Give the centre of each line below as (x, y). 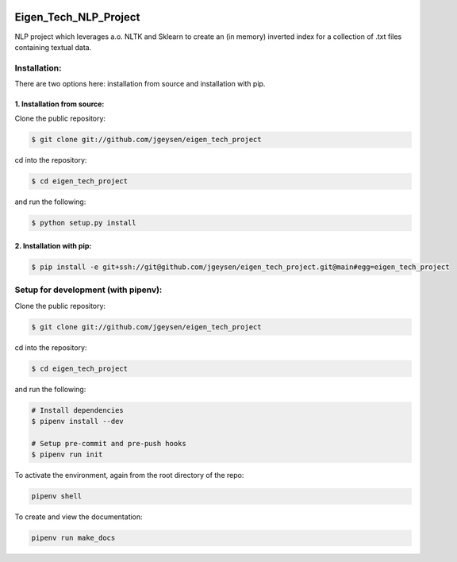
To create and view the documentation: (79, 517)
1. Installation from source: (60, 104)
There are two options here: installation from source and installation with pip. (140, 84)
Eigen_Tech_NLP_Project (77, 17)
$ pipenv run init (67, 455)
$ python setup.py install (84, 223)
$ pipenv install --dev (78, 421)
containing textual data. (53, 47)
